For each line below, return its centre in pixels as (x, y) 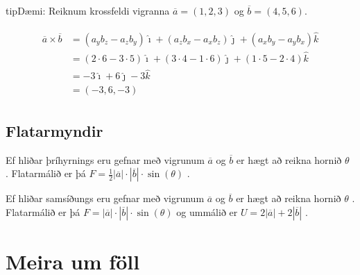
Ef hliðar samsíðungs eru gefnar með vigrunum (105, 198)
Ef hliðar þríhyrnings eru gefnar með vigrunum (105, 159)
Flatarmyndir (54, 130)
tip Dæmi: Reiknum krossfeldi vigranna (88, 10)
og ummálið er (207, 211)
